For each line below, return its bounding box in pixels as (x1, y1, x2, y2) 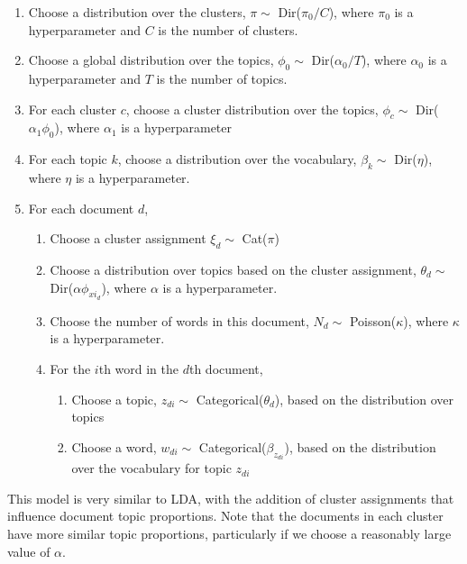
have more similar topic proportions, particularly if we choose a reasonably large (7, 523, 452, 542)
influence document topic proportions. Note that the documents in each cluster (7, 506, 444, 525)
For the (50, 359, 91, 378)
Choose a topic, (71, 389, 157, 408)
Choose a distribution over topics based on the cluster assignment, (50, 259, 417, 278)
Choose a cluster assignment (50, 229, 206, 248)
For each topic (28, 150, 107, 168)
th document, (188, 359, 263, 378)
